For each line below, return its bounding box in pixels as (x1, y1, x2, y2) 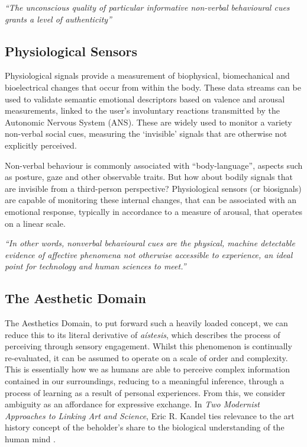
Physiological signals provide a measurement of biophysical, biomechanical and (5, 69, 290, 82)
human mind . (5, 433, 56, 445)
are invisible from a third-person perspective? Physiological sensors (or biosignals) (5, 182, 302, 194)
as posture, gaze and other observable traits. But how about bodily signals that (5, 171, 293, 183)
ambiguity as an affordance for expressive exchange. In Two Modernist (5, 398, 260, 410)
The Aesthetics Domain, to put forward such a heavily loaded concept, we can (5, 317, 288, 329)
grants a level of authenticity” (5, 12, 112, 25)
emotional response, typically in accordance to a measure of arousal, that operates (5, 205, 303, 217)
